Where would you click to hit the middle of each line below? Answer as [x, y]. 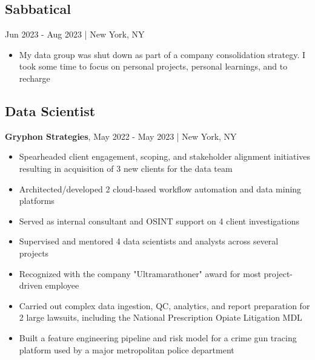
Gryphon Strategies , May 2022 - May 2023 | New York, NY [121, 136]
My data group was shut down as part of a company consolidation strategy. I [162, 54]
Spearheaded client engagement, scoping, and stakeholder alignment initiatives [165, 156]
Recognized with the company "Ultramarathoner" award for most [140, 273]
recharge [35, 78]
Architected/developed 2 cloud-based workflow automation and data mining [160, 188]
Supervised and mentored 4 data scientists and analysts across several [149, 241]
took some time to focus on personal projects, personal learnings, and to [153, 66]
